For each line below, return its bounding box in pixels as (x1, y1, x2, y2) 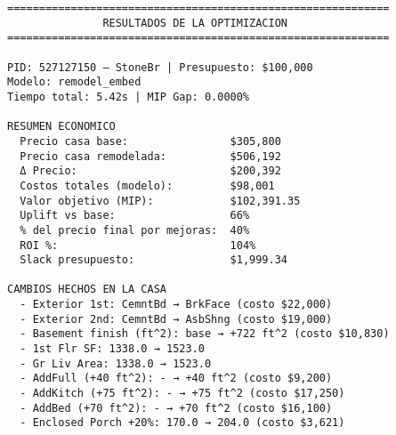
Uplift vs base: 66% (20, 209, 250, 222)
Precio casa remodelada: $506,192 (20, 149, 281, 163)
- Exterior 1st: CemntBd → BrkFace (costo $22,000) (20, 298, 333, 311)
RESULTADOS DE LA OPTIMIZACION (102, 16, 287, 29)
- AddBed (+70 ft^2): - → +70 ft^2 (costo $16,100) (20, 401, 333, 415)
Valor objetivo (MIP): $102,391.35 (20, 194, 301, 207)
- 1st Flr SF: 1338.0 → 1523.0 (20, 342, 205, 356)
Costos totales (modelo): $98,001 (20, 179, 275, 192)
